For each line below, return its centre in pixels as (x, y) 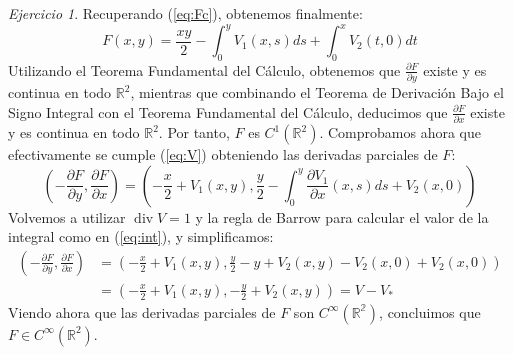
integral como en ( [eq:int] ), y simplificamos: (141, 236)
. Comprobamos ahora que (400, 132)
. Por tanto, (194, 132)
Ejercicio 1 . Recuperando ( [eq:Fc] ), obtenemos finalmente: (185, 13)
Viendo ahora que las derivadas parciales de (142, 311)
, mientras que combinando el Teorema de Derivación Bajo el (317, 92)
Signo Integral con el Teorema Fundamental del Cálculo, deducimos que (228, 111)
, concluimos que (430, 311)
